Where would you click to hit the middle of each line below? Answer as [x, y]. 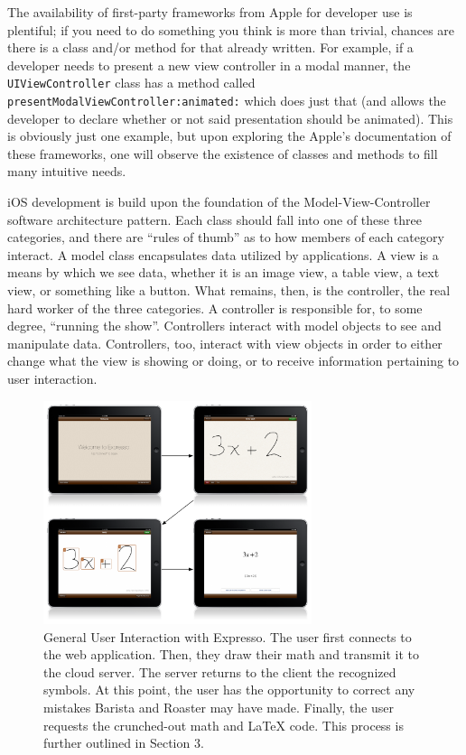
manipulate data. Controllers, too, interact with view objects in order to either [225, 343]
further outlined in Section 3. [124, 743]
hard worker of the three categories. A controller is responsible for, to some [215, 308]
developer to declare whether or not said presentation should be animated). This [230, 118]
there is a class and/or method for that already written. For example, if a [210, 47]
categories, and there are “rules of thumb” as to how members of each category [226, 237]
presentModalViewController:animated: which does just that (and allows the [227, 101]
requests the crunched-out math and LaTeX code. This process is [224, 725]
